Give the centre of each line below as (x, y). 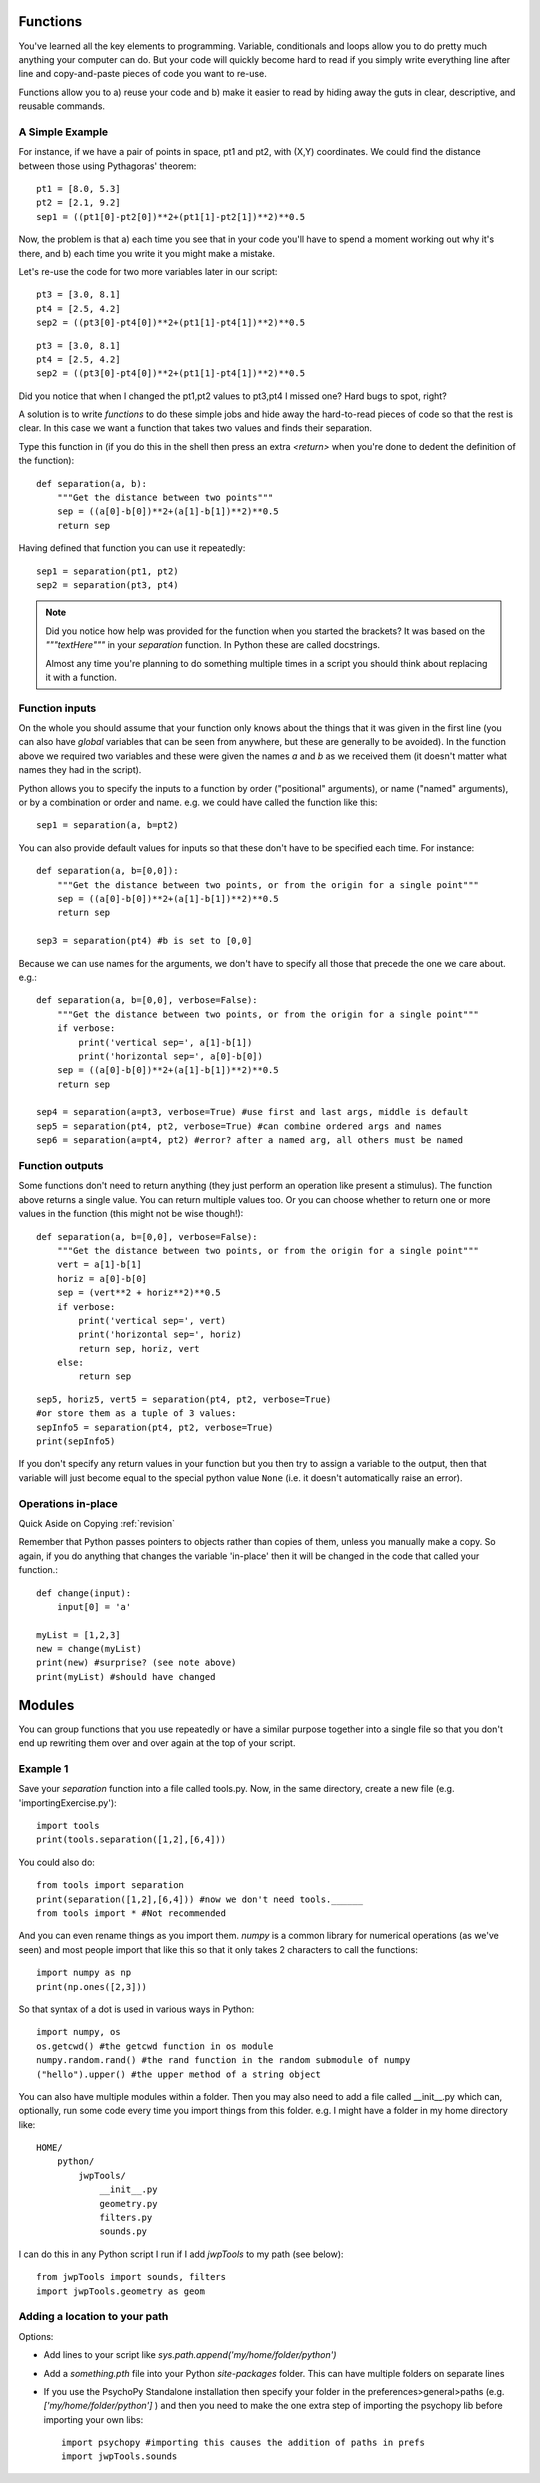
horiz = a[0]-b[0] (102, 1278)
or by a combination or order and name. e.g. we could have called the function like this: (198, 802)
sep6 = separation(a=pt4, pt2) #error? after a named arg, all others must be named (250, 1140)
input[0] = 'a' (94, 1606)
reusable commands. (61, 106)
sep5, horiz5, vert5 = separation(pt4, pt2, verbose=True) (184, 1399)
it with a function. (81, 677)
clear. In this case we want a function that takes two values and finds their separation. (195, 428)
